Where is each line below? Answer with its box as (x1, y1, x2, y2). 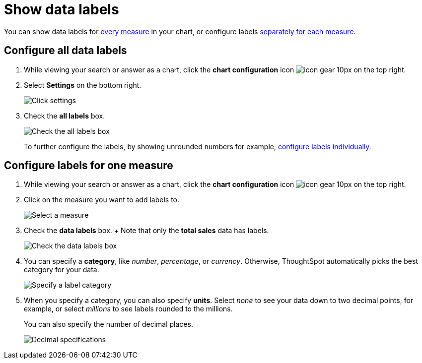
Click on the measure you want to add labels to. (24, 195, 180, 204)
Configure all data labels (4, 44, 127, 57)
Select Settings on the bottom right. (24, 80, 141, 89)
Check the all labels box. (24, 111, 105, 120)
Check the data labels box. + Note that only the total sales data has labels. (24, 226, 269, 235)
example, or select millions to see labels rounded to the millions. (24, 304, 233, 313)
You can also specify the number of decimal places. (24, 320, 193, 329)
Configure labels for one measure (4, 159, 173, 172)
